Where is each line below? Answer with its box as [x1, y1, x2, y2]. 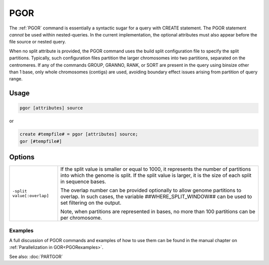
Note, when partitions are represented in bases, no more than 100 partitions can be [60, 208, 256, 215]
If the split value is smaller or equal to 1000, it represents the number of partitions [60, 166, 251, 173]
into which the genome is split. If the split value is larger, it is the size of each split [60, 172, 252, 179]
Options [9, 153, 35, 162]
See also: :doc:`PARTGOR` [9, 254, 63, 260]
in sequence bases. [60, 178, 107, 185]
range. [9, 76, 23, 82]
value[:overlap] [12, 193, 49, 199]
